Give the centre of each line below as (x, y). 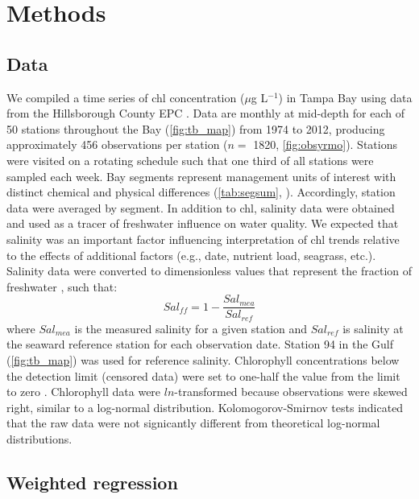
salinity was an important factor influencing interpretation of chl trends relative (203, 239)
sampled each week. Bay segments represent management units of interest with (201, 176)
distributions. (39, 438)
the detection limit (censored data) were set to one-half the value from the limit (203, 375)
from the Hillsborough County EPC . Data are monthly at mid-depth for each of (205, 113)
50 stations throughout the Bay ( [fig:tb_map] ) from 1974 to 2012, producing (196, 128)
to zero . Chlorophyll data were (84, 392)
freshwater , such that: (62, 286)
